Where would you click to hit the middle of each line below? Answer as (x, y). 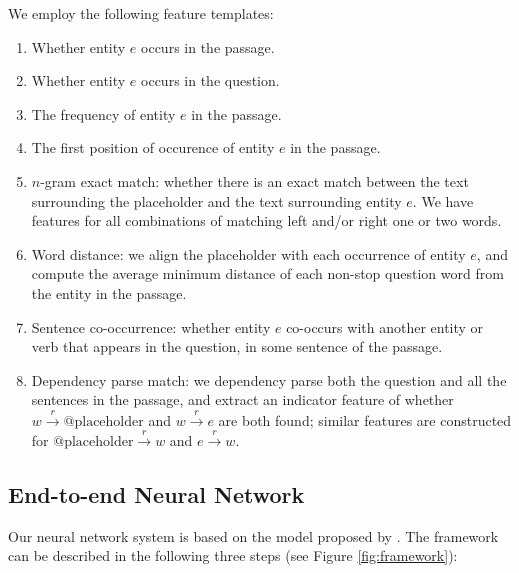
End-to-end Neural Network (156, 494)
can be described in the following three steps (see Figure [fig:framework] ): (233, 555)
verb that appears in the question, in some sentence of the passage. (237, 346)
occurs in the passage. (208, 46)
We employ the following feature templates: (141, 13)
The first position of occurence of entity (153, 147)
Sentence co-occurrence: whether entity (151, 326)
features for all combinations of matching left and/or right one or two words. (266, 220)
